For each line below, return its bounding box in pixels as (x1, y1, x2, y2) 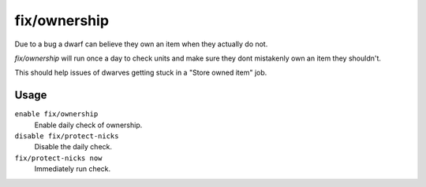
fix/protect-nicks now (14, 153, 103, 163)
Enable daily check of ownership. (34, 120, 143, 130)
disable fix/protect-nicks (14, 132, 119, 141)
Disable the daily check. (34, 142, 113, 152)
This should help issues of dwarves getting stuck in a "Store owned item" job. (14, 68, 267, 78)
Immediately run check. (34, 164, 111, 174)
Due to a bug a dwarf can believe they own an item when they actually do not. (14, 39, 268, 49)
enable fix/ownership (14, 110, 99, 119)
